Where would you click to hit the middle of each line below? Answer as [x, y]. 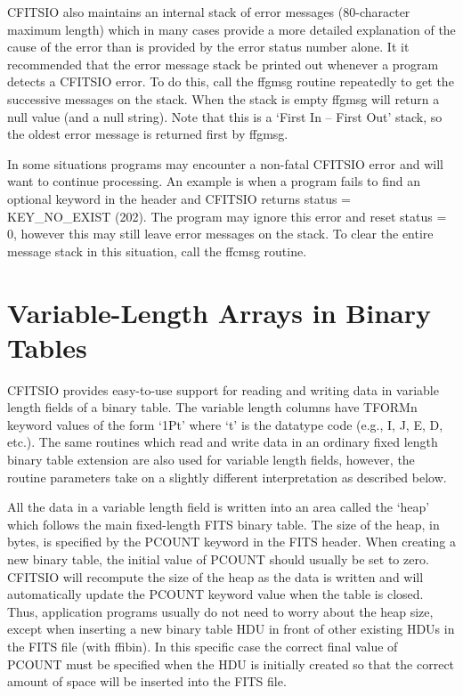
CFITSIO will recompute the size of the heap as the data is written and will [215, 576]
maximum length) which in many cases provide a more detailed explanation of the [231, 29]
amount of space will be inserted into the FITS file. [147, 681]
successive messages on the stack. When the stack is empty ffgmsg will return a [223, 98]
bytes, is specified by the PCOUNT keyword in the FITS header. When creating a [231, 542]
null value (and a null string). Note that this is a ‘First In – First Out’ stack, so [225, 116]
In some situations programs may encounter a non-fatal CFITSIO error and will [225, 163]
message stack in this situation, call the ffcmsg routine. [157, 251]
